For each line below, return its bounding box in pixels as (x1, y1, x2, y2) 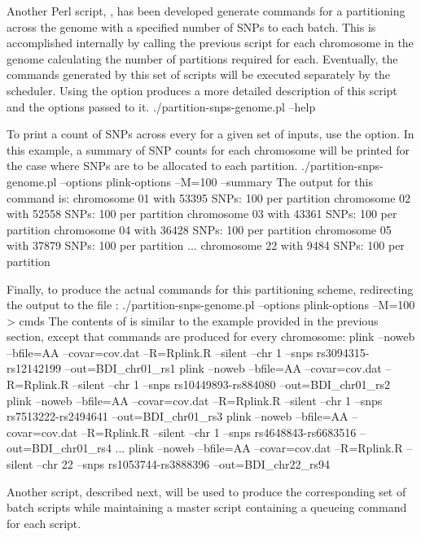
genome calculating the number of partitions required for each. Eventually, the (7, 50, 398, 67)
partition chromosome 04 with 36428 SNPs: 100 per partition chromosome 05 (7, 220, 392, 238)
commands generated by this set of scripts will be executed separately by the (7, 66, 391, 83)
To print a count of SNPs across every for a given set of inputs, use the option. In (7, 125, 414, 142)
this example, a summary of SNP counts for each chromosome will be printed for (7, 141, 410, 158)
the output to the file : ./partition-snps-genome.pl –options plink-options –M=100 (7, 296, 415, 313)
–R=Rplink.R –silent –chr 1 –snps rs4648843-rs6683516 (81, 423, 357, 440)
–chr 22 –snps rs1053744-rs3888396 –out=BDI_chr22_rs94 (37, 456, 330, 473)
